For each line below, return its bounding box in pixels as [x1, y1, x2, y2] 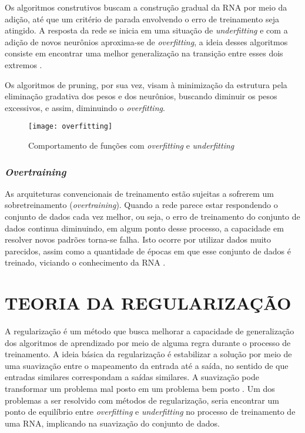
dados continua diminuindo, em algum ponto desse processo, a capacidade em [5, 221, 284, 234]
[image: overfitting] [28, 122, 113, 131]
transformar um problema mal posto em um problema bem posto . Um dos [5, 382, 275, 395]
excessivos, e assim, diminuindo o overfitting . [5, 101, 165, 113]
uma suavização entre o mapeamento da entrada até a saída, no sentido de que [5, 359, 289, 371]
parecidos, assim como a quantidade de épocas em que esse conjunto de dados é [5, 244, 291, 257]
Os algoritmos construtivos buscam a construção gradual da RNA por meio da [5, 1, 287, 13]
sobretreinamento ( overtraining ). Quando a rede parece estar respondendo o [5, 199, 278, 211]
